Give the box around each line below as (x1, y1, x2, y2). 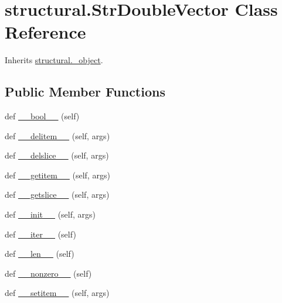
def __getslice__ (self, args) (5, 188, 110, 201)
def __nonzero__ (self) (5, 267, 92, 279)
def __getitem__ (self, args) (5, 168, 110, 181)
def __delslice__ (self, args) (5, 149, 109, 161)
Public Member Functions (5, 82, 165, 101)
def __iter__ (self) (5, 228, 76, 240)
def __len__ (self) (5, 247, 74, 260)
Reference (5, 20, 86, 44)
